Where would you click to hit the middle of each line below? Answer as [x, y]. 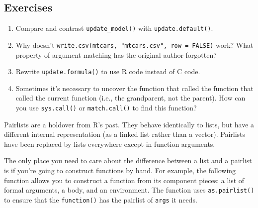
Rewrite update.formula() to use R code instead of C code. [108, 71]
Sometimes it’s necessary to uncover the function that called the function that [134, 88]
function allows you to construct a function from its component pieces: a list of [124, 180]
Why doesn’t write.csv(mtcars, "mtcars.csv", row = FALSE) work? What [134, 45]
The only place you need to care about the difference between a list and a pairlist [128, 160]
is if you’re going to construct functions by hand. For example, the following [120, 170]
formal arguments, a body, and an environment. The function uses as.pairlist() [129, 190]
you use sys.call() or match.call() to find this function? [106, 107]
